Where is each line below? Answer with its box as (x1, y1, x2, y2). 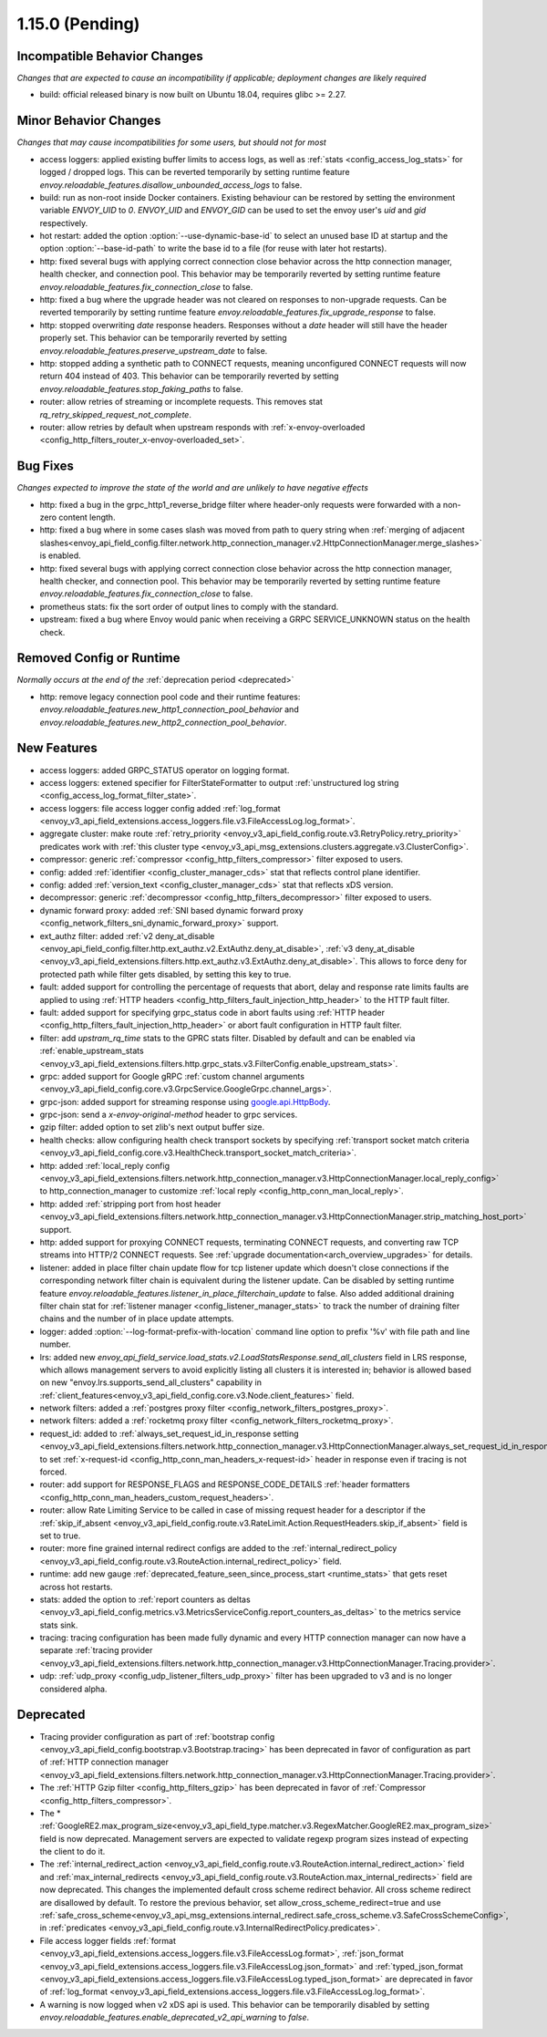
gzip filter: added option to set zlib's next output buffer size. (39, 1122, 265, 1132)
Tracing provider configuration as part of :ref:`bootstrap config (39, 1731, 275, 1742)
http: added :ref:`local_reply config (39, 1160, 170, 1171)
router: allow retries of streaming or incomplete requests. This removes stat (39, 397, 324, 408)
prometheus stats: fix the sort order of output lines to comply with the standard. (39, 601, 339, 612)
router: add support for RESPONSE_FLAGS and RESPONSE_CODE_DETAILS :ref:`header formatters (39, 1479, 410, 1490)
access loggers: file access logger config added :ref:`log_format (39, 802, 282, 813)
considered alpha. (39, 1683, 108, 1694)
